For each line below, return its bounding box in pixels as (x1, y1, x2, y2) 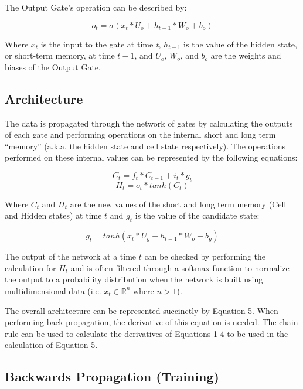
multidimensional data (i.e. (5, 284, 101, 296)
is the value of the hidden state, (183, 37, 297, 50)
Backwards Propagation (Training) (5, 367, 219, 385)
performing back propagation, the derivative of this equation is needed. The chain (5, 316, 298, 328)
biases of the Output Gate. (5, 60, 101, 73)
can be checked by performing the (144, 250, 265, 262)
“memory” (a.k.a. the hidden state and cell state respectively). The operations (5, 139, 286, 152)
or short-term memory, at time (5, 49, 115, 62)
